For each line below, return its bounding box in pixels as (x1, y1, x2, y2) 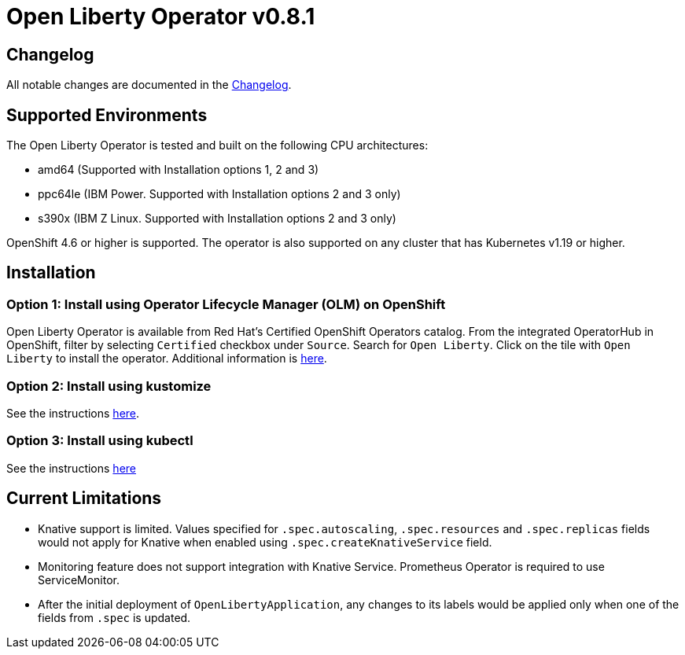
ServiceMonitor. (38, 572, 120, 587)
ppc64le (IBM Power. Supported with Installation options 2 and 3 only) (38, 187, 401, 201)
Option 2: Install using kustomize (6, 377, 212, 394)
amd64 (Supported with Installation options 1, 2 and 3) (38, 163, 319, 177)
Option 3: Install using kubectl (6, 432, 193, 449)
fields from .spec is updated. (38, 610, 191, 624)
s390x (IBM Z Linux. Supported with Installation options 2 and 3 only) (38, 212, 396, 226)
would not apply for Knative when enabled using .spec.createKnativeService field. (38, 535, 492, 549)
